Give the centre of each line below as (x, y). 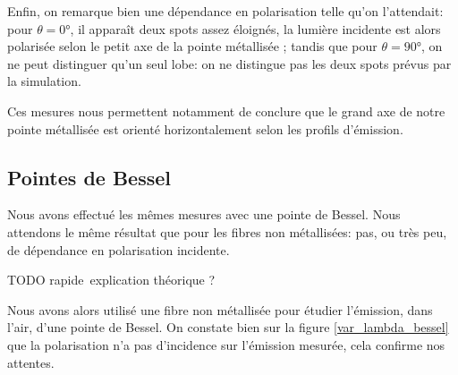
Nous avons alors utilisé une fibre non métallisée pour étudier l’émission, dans (220, 309)
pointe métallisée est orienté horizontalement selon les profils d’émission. (205, 128)
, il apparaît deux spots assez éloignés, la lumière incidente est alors (255, 28)
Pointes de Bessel (89, 177)
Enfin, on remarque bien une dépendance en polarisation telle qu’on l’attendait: (225, 11)
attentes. (31, 362)
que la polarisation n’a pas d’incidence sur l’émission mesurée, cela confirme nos (226, 344)
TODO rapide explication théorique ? (111, 280)
